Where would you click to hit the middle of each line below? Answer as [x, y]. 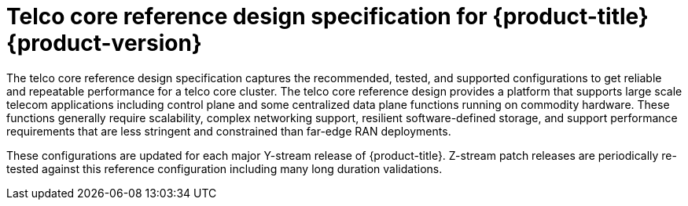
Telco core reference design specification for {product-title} [327, 16]
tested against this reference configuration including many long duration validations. [224, 168]
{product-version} [104, 43]
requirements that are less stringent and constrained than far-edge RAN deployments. [229, 131]
